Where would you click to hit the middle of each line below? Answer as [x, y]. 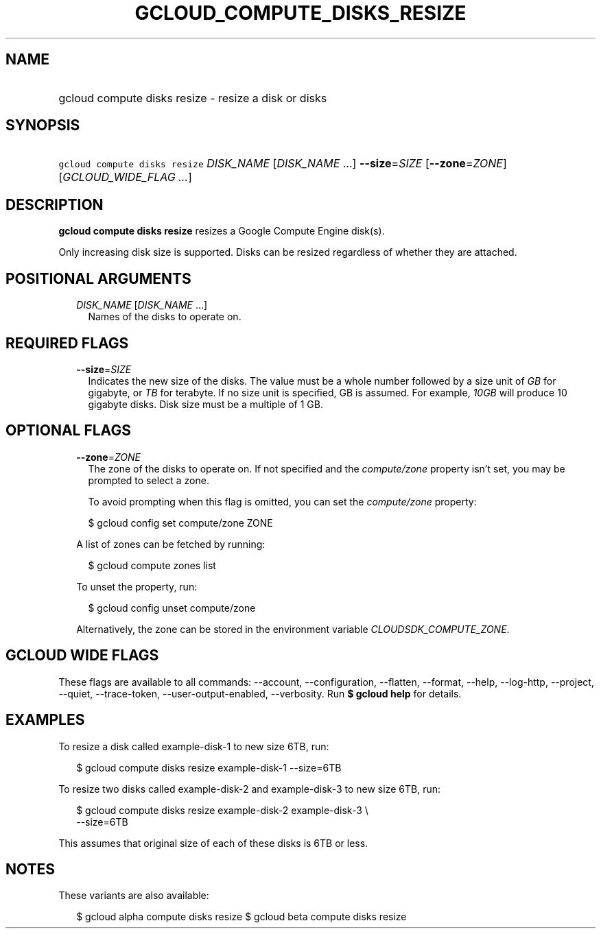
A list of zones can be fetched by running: [171, 544]
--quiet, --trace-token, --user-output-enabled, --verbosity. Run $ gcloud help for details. [260, 693]
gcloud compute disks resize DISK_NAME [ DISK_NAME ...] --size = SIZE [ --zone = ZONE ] [283, 164]
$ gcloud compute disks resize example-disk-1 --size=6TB [209, 767]
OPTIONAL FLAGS [68, 431]
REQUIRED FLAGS [67, 343]
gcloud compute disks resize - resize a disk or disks [193, 98]
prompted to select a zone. [149, 480]
